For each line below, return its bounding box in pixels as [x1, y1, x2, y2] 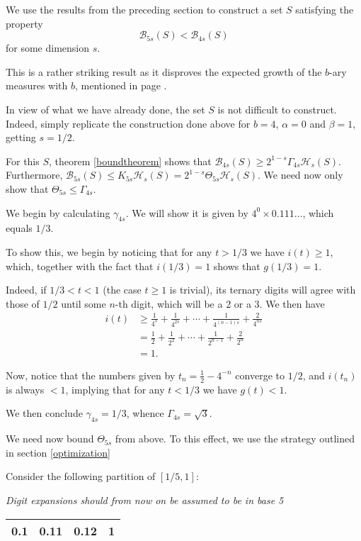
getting [6, 130, 36, 145]
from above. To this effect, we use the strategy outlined [115, 431, 355, 446]
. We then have [259, 296, 325, 311]
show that [6, 181, 49, 196]
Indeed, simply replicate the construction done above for [6, 116, 251, 130]
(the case [103, 282, 142, 297]
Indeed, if [6, 282, 47, 297]
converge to [235, 367, 285, 382]
